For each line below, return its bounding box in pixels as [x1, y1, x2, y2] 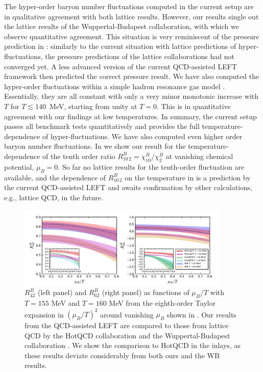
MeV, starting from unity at [50, 100, 137, 111]
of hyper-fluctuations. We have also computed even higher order [42, 130, 243, 141]
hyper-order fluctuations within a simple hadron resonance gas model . [4, 81, 225, 91]
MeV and [51, 297, 80, 308]
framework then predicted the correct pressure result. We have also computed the [4, 71, 259, 82]
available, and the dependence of [4, 172, 106, 182]
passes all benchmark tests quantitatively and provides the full [4, 121, 200, 131]
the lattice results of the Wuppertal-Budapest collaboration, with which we [4, 21, 239, 32]
